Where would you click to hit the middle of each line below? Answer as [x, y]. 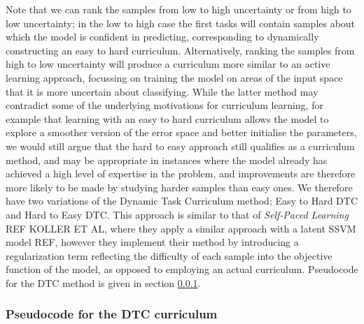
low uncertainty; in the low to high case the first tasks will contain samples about [181, 23]
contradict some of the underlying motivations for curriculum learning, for [164, 105]
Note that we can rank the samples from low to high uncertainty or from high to [178, 9]
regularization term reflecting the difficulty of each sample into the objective [169, 255]
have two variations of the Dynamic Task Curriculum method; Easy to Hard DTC [182, 201]
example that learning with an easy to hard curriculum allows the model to [167, 118]
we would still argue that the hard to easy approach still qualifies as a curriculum [180, 146]
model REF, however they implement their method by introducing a [152, 242]
